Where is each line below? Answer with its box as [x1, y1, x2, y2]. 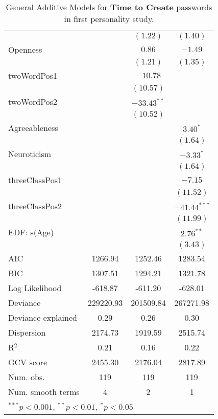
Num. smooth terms [8, 386, 80, 398]
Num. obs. [8, 371, 45, 383]
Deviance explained [8, 312, 77, 323]
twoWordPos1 [8, 70, 57, 81]
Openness [8, 43, 42, 55]
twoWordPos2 [8, 96, 57, 107]
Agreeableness [8, 122, 58, 134]
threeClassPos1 [8, 174, 62, 186]
